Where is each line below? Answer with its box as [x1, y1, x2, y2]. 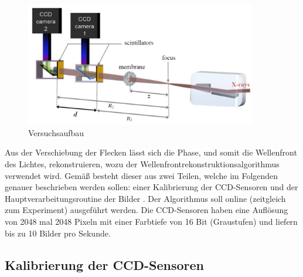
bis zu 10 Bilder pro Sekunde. [5, 227, 111, 239]
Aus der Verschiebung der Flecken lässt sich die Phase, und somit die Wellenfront [5, 146, 297, 158]
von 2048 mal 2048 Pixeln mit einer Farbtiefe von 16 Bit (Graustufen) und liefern [5, 215, 298, 227]
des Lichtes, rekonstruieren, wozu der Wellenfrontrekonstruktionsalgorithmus [5, 157, 280, 170]
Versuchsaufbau [28, 126, 84, 138]
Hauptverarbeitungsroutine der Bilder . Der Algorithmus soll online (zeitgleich [5, 192, 286, 204]
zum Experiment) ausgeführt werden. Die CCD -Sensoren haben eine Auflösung [5, 204, 288, 216]
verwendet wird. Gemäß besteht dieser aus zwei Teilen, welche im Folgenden [5, 169, 278, 181]
